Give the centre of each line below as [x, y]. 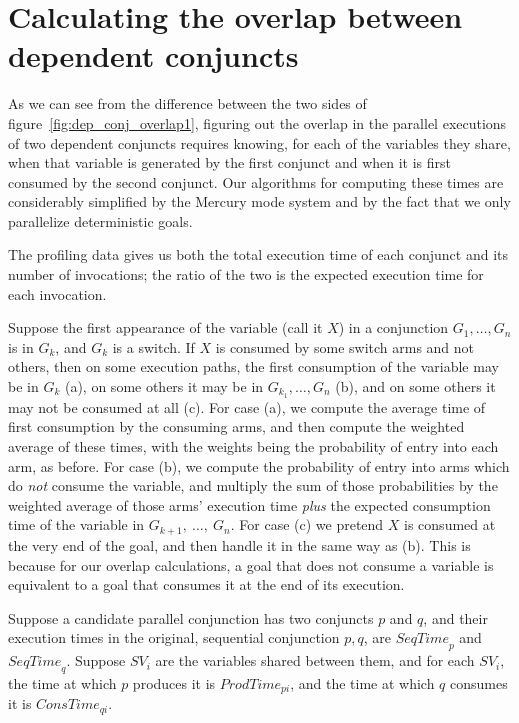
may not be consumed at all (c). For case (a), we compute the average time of [247, 406]
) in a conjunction [393, 327]
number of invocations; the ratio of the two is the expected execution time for [246, 274]
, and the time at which [362, 682]
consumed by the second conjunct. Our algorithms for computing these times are [256, 181]
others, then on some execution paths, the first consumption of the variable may [253, 366]
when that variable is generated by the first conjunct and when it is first [230, 162]
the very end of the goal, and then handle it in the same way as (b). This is [239, 544]
